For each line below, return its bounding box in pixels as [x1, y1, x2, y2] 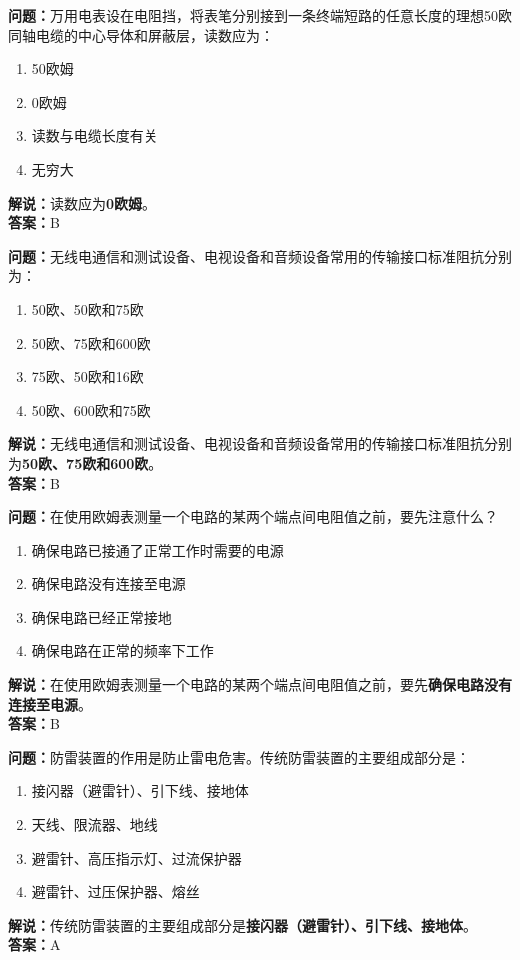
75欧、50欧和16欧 [31, 366, 144, 387]
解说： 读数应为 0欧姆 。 [8, 192, 157, 213]
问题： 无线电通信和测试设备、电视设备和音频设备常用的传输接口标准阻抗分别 [8, 245, 512, 266]
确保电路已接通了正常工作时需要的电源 [31, 539, 284, 560]
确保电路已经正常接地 [31, 606, 172, 627]
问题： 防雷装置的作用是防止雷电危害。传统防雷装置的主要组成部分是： [8, 746, 470, 767]
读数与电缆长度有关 [31, 125, 158, 146]
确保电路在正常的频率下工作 [31, 640, 214, 661]
